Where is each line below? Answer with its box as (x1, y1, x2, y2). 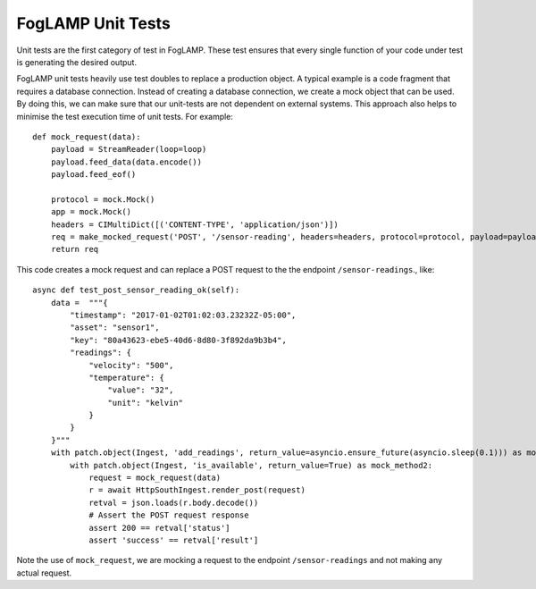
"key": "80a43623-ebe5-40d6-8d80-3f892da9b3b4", (70, 335, 288, 345)
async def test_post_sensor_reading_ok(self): (32, 285, 240, 295)
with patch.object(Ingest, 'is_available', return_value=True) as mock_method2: (70, 460, 433, 470)
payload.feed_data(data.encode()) (50, 156, 203, 167)
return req (50, 244, 99, 255)
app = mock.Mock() (50, 206, 132, 217)
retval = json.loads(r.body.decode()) (88, 497, 259, 508)
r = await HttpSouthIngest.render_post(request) (88, 485, 306, 495)
